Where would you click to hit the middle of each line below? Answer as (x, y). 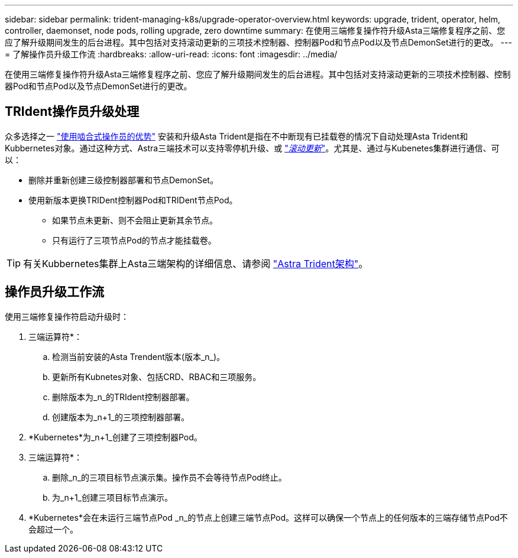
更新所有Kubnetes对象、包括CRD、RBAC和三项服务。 (157, 377)
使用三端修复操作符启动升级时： (67, 316)
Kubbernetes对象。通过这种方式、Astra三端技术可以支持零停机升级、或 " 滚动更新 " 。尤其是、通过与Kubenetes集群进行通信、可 (252, 148)
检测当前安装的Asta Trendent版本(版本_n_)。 (139, 356)
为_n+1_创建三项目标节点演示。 (112, 497)
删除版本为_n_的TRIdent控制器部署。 (123, 397)
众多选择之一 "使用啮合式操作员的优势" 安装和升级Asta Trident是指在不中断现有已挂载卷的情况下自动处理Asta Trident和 (237, 136)
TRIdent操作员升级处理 (72, 112)
